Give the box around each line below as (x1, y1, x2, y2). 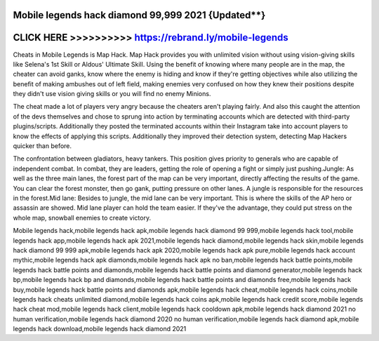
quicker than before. (13, 142, 72, 150)
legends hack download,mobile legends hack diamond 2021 (13, 325, 187, 333)
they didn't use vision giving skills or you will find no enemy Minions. (13, 90, 211, 98)
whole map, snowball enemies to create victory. (13, 213, 151, 222)
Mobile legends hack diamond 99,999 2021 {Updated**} (13, 9, 266, 21)
